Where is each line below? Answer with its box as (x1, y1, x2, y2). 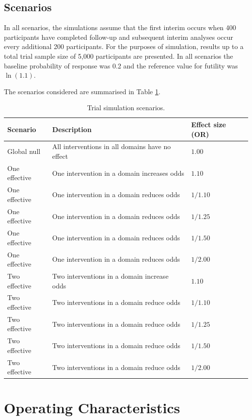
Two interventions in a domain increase (52, 271, 169, 281)
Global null (7, 146, 41, 156)
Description (52, 124, 92, 134)
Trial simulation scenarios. (87, 102, 165, 113)
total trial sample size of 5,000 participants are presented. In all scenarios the (4, 50, 233, 61)
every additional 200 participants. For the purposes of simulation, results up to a (4, 41, 244, 51)
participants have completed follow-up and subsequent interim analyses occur (4, 32, 234, 42)
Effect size (191, 119, 226, 129)
